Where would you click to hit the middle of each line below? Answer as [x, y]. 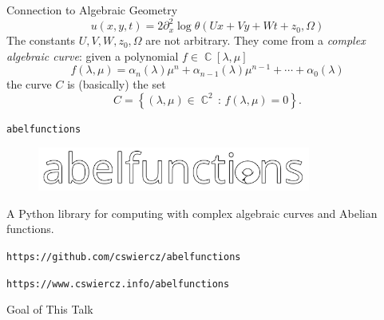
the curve [29, 84]
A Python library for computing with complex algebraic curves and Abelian [192, 213]
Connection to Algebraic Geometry [92, 10]
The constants [41, 40]
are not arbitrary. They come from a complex [255, 40]
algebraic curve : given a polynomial [93, 55]
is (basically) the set [117, 84]
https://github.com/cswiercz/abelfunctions [124, 257]
